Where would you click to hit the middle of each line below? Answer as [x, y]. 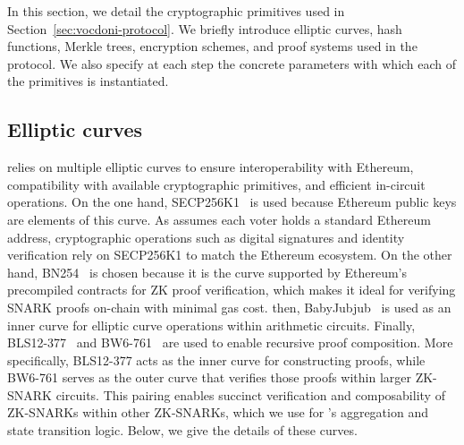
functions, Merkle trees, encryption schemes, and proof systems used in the [212, 46]
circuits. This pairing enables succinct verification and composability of [250, 394]
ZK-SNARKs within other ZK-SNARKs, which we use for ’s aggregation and [218, 412]
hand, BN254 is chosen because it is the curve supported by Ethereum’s [207, 272]
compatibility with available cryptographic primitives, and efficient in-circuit [216, 184]
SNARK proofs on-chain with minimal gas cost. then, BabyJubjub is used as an [229, 307]
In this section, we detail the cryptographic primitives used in [176, 11]
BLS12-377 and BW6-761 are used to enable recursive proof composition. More [230, 342]
